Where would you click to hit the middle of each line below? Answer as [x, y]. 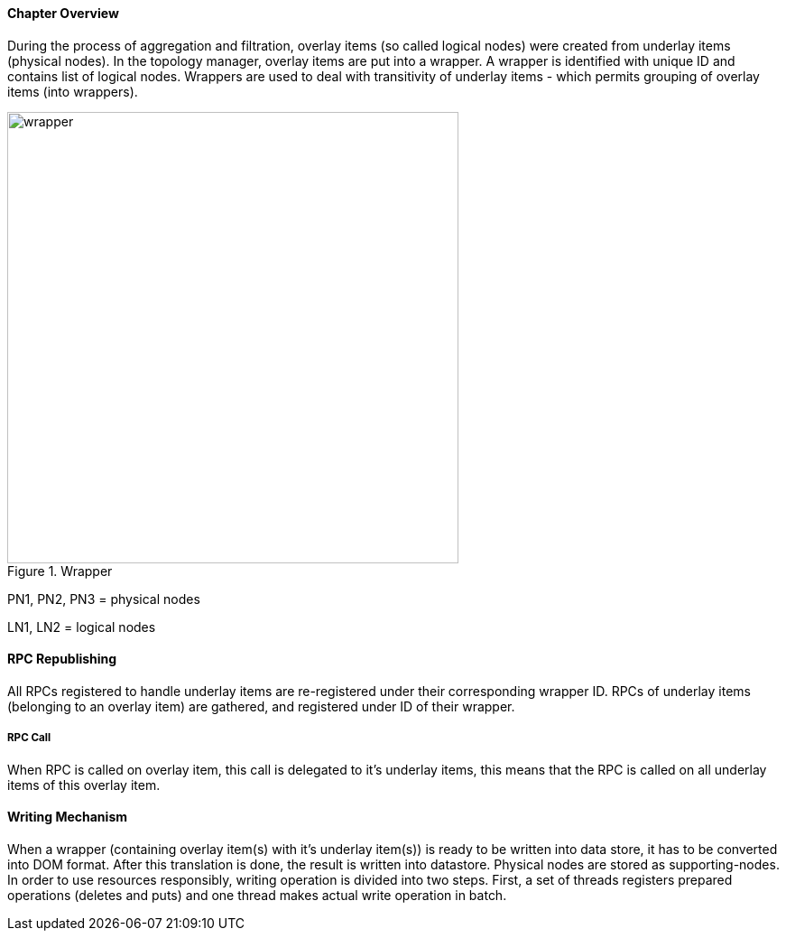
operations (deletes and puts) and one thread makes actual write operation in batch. [257, 895]
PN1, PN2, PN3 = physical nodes [104, 599]
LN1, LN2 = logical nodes [82, 627]
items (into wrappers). [73, 91]
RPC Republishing [62, 659]
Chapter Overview [63, 13]
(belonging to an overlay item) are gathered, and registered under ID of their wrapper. [261, 706]
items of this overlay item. [84, 785]
